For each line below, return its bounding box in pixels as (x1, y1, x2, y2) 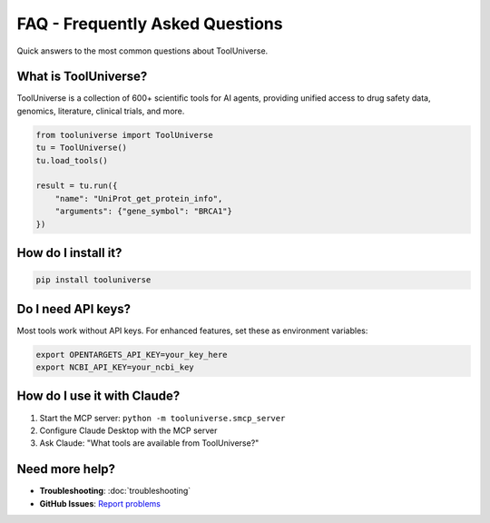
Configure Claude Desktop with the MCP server (39, 425, 218, 436)
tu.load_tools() (35, 155, 109, 165)
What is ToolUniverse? (16, 69, 148, 84)
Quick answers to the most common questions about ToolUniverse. (16, 45, 269, 56)
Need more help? (16, 461, 116, 477)
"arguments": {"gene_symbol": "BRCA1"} (54, 206, 233, 217)
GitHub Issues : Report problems (39, 498, 162, 508)
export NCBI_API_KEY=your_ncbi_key (35, 362, 194, 372)
